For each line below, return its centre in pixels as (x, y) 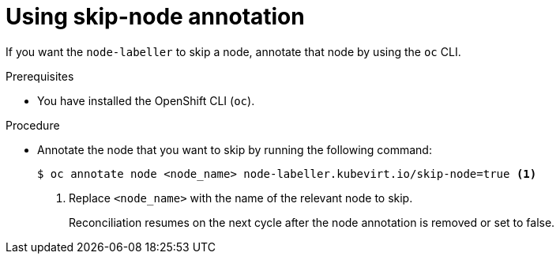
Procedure (33, 125)
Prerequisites (40, 76)
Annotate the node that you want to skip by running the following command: (235, 149)
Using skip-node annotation (155, 17)
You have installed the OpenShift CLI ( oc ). (146, 100)
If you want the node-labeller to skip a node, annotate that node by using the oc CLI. (233, 51)
